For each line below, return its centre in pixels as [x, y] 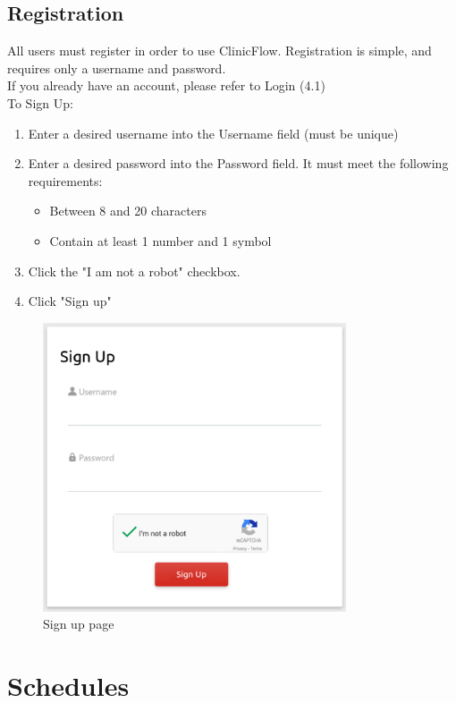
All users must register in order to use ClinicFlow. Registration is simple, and [220, 51]
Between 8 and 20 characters [128, 211]
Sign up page [79, 624]
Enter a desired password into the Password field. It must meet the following [238, 163]
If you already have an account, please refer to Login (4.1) [166, 85]
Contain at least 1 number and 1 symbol [160, 240]
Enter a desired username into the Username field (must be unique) [213, 133]
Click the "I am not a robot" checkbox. [134, 271]
